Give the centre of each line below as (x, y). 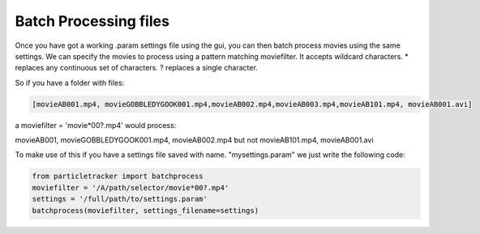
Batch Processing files (92, 21)
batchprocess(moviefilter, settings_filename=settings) (146, 210)
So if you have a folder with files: (70, 83)
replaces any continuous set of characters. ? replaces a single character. (137, 68)
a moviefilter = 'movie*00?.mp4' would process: (96, 125)
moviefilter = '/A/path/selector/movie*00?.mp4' (131, 187)
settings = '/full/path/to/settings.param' (120, 199)
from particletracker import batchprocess (118, 177)
